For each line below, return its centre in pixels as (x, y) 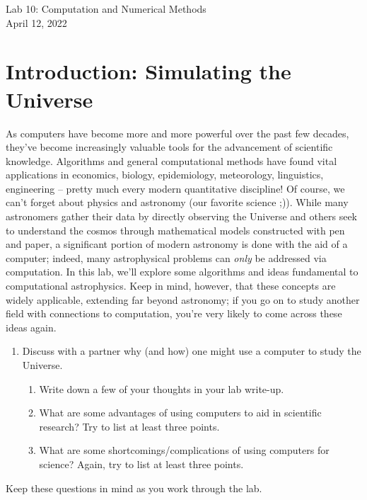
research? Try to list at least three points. (129, 426)
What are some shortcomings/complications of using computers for (184, 450)
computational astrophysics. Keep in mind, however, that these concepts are (171, 286)
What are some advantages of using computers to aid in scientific (180, 413)
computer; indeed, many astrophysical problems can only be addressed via (166, 257)
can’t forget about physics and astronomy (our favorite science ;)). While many (177, 202)
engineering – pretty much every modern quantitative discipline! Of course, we (175, 188)
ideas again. (31, 327)
